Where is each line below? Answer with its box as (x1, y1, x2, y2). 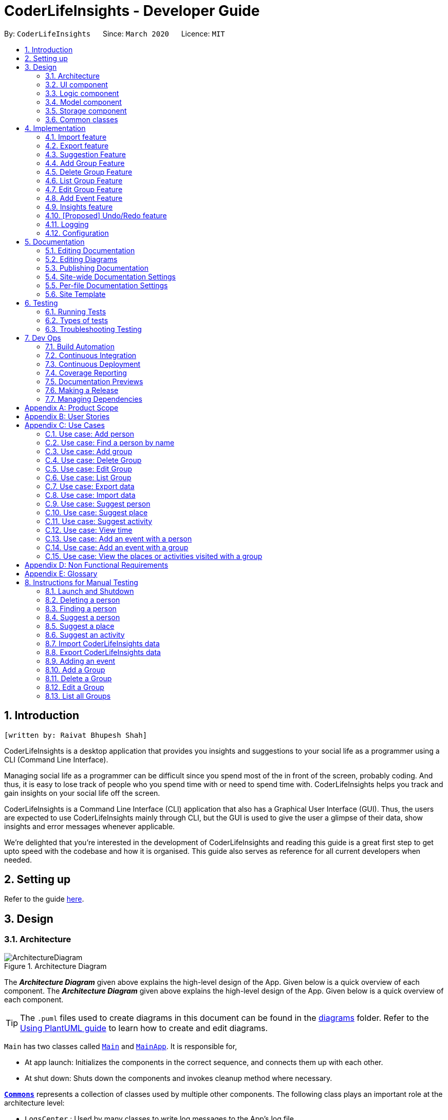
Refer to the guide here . (4, 894, 84, 904)
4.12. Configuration (45, 228, 109, 237)
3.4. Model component (45, 97, 122, 106)
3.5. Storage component (45, 106, 127, 115)
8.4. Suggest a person (45, 612, 120, 622)
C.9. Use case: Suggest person (45, 499, 151, 508)
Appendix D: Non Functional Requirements (25, 560, 169, 569)
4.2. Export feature (45, 141, 109, 150)
